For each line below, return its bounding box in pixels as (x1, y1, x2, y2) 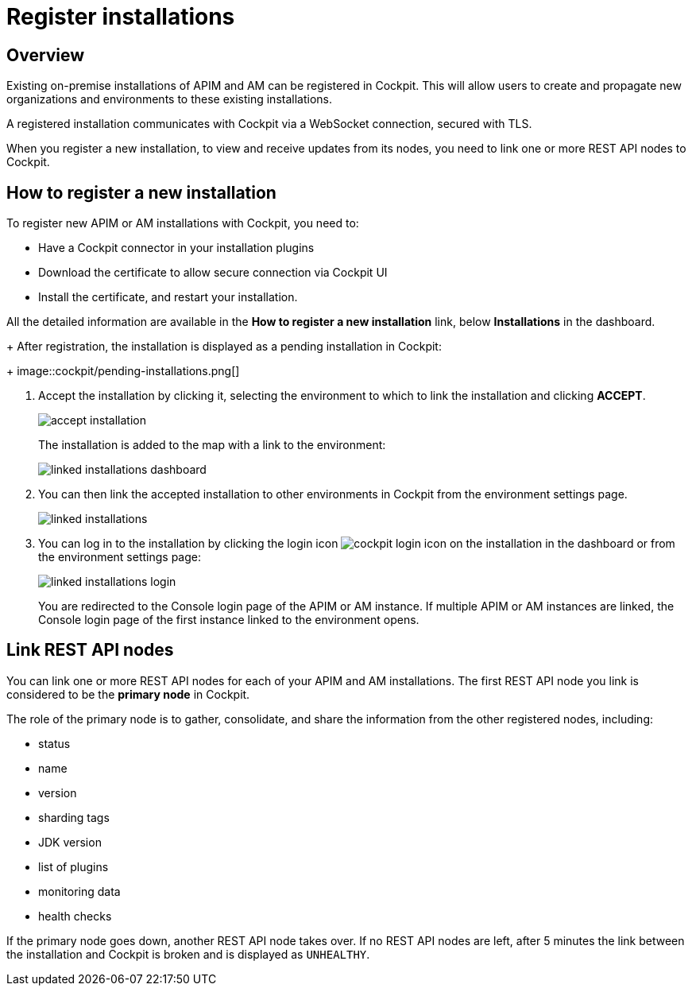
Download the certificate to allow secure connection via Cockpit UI (38, 265, 388, 280)
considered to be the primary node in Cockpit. (6, 687, 250, 701)
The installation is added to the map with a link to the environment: (38, 438, 386, 452)
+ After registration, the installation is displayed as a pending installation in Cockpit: (6, 339, 442, 354)
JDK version (38, 835, 102, 849)
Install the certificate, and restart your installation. (38, 290, 298, 304)
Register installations (6, 3, 235, 30)
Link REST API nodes (6, 640, 174, 661)
